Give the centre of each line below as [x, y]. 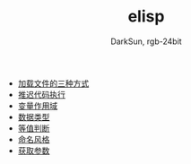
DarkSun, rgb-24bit [146, 41]
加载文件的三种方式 [53, 83]
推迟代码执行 [41, 94]
